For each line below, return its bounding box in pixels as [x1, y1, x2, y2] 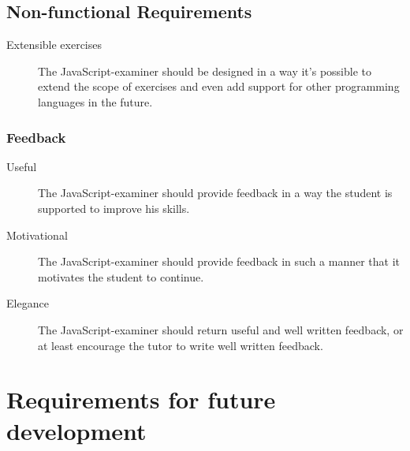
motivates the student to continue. [38, 268, 204, 285]
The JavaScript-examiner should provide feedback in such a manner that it [38, 253, 401, 270]
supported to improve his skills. [38, 199, 190, 216]
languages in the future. [38, 93, 153, 110]
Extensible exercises [6, 36, 102, 53]
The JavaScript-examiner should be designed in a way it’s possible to [38, 62, 371, 79]
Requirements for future [6, 383, 276, 416]
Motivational [6, 226, 68, 243]
